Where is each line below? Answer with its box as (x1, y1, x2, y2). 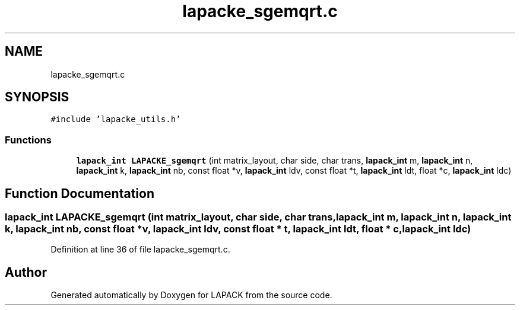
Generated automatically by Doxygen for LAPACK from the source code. (50, 290, 332, 301)
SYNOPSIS (5, 90, 69, 105)
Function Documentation (5, 186, 154, 201)
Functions (5, 133, 52, 146)
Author (5, 264, 47, 280)
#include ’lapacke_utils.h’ (50, 114, 181, 124)
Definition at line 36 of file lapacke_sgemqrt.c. (50, 244, 230, 255)
